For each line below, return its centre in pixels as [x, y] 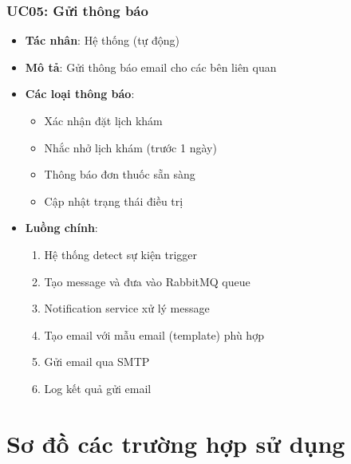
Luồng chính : [61, 228]
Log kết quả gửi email [98, 388]
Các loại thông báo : [80, 94]
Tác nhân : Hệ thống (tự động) [103, 40]
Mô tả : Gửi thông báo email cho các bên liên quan [151, 67]
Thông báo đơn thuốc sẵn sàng [120, 174]
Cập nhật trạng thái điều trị [114, 201]
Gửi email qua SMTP [97, 362]
